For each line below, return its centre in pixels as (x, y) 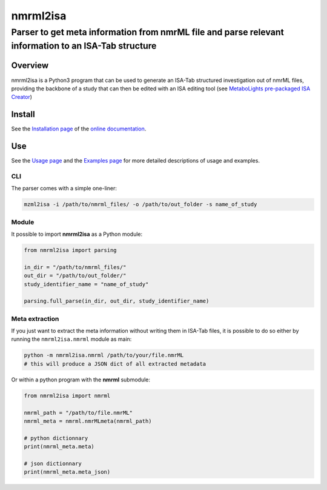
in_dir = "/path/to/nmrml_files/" (75, 267)
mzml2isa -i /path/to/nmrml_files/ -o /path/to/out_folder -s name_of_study (140, 204)
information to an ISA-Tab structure (84, 46)
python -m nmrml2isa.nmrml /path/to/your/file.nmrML (104, 355)
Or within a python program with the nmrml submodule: (81, 380)
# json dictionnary (53, 463)
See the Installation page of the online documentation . (79, 129)
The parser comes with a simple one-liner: (64, 189)
